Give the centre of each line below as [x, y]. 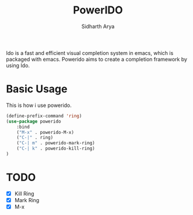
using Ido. [18, 65]
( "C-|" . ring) [35, 138]
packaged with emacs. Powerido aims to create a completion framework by [97, 59]
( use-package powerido [34, 121]
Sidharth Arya [98, 26]
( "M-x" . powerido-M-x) [45, 132]
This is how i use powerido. [39, 105]
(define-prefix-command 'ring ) [44, 116]
